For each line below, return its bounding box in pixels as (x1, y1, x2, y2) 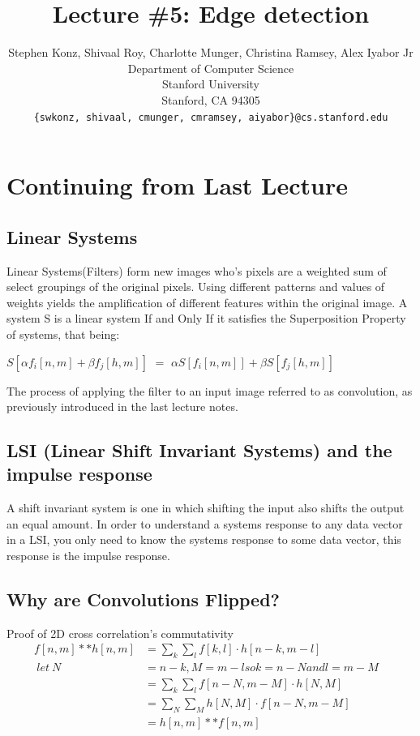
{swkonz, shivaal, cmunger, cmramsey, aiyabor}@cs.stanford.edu (33, 111, 388, 123)
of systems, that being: (6, 325, 120, 342)
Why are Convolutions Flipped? (6, 587, 281, 612)
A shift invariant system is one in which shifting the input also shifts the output (6, 499, 405, 516)
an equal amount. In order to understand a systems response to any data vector (6, 515, 403, 532)
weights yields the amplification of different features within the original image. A (6, 293, 408, 310)
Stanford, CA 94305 (161, 91, 260, 108)
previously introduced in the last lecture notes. (6, 398, 238, 415)
